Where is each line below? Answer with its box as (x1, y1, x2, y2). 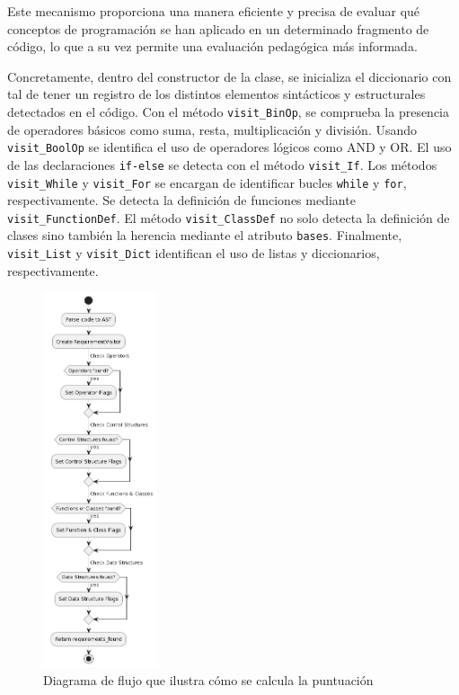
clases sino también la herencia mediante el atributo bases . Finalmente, (7, 226, 402, 245)
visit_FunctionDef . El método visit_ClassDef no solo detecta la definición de (7, 208, 450, 227)
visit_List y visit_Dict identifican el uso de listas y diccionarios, (7, 244, 380, 263)
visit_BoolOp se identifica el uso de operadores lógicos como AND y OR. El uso (7, 138, 452, 156)
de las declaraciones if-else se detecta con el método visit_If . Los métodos (7, 155, 437, 174)
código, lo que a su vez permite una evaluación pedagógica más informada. (7, 37, 418, 56)
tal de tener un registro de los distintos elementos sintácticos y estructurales (7, 85, 426, 103)
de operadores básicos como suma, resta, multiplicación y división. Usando (7, 120, 418, 138)
